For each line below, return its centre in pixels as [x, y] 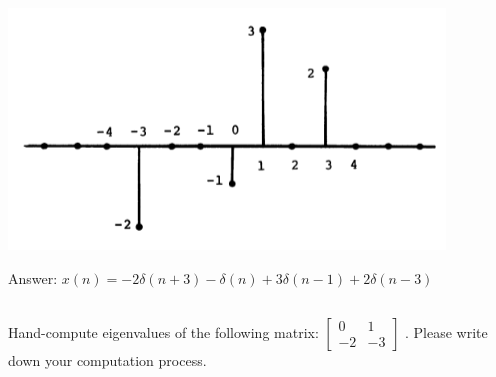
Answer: [33, 277]
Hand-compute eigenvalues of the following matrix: [163, 331]
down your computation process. [107, 359]
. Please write [446, 331]
